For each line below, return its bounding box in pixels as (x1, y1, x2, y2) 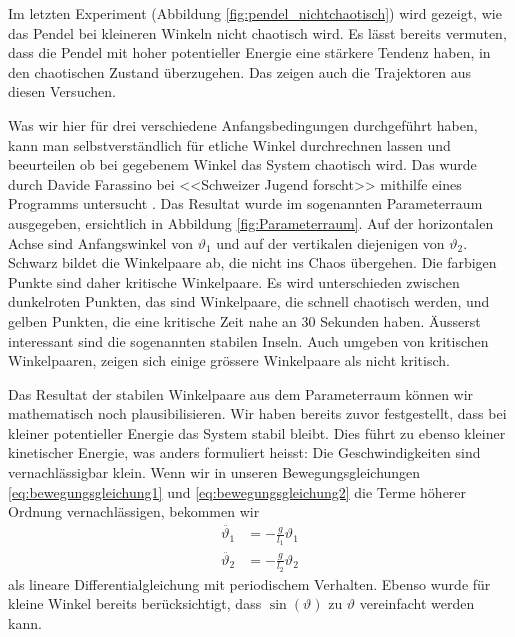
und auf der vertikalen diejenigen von (216, 232, 445, 253)
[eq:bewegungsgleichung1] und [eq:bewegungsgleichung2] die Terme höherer (8, 481, 467, 502)
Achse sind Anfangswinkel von (8, 232, 193, 253)
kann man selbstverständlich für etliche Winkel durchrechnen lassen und (8, 134, 451, 155)
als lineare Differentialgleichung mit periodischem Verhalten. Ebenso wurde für (8, 573, 491, 594)
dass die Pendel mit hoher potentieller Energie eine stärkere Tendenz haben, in (8, 42, 491, 63)
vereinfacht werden (359, 593, 475, 614)
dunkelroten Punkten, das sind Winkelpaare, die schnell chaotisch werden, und (8, 291, 490, 312)
